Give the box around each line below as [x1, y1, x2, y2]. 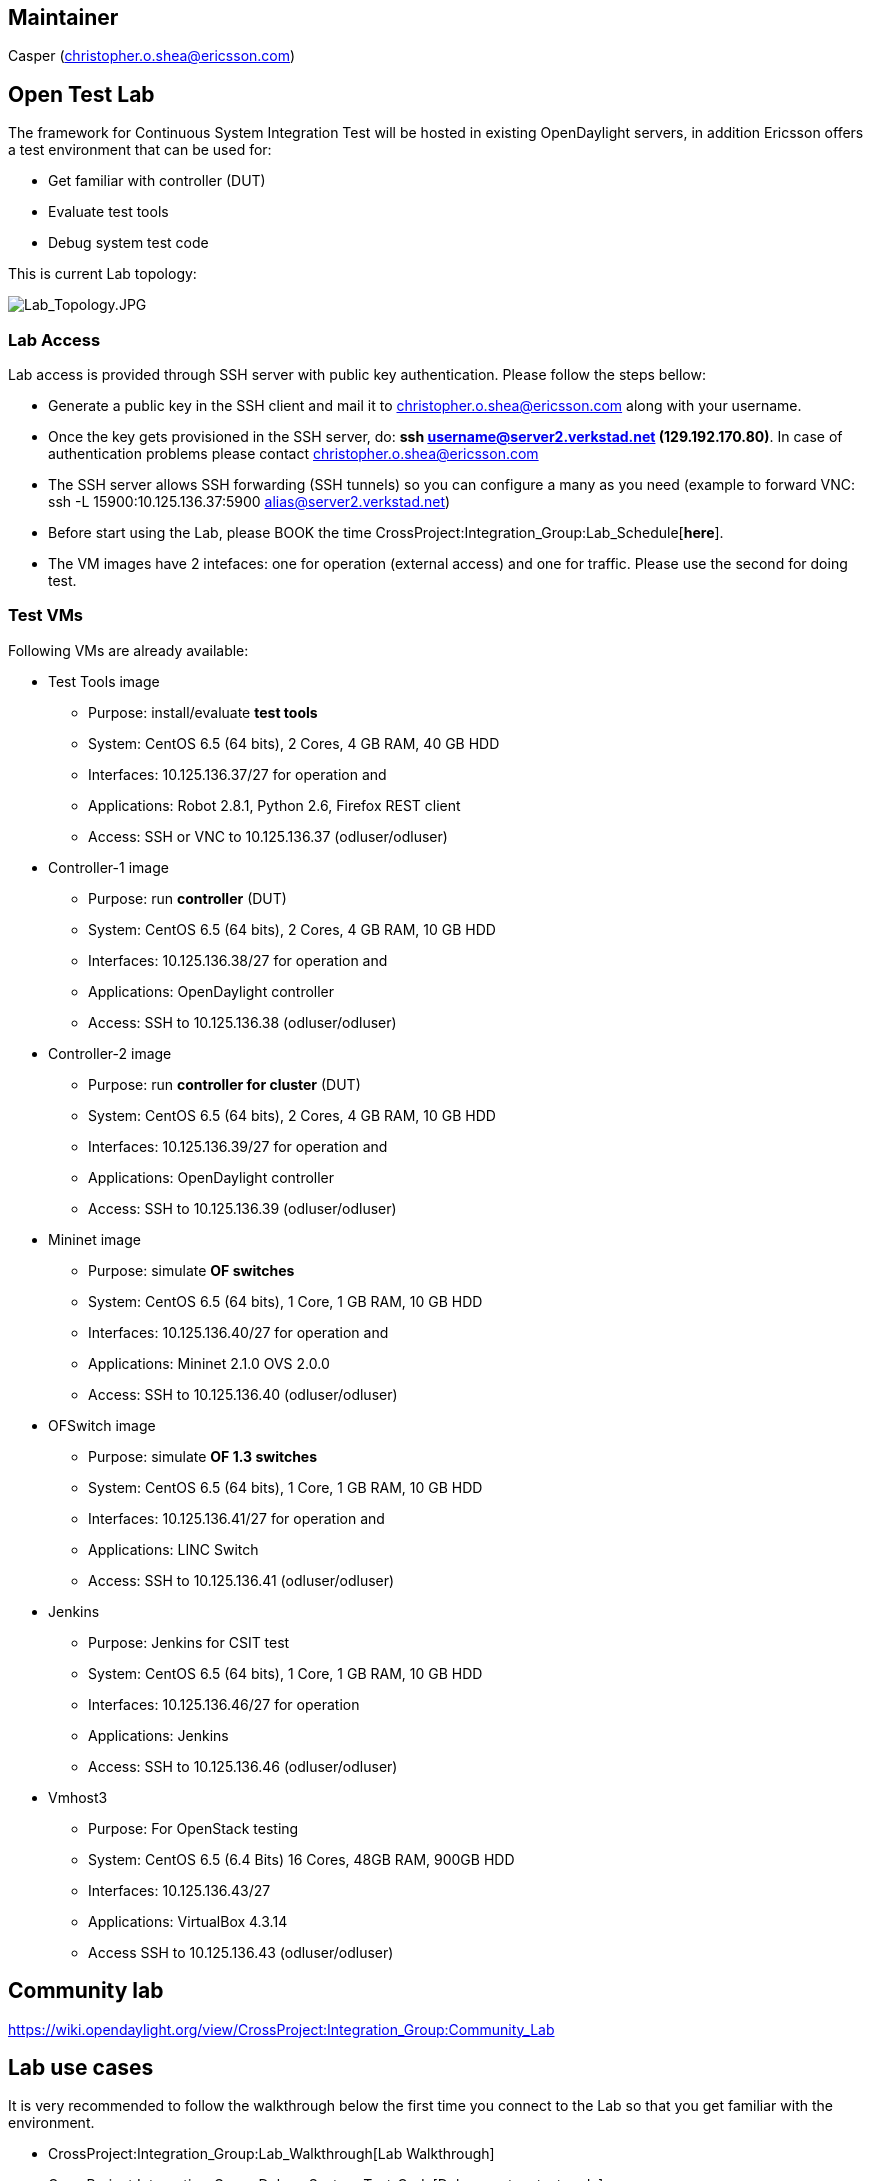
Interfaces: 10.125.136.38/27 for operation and [88, 951, 388, 969]
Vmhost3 [48, 1788, 108, 1806]
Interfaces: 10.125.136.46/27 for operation [88, 1695, 360, 1713]
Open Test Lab [8, 81, 155, 107]
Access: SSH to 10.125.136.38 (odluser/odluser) [88, 1013, 397, 1031]
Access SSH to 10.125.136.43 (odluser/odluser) [88, 1943, 394, 1961]
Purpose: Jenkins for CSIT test [88, 1633, 290, 1651]
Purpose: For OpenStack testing [88, 1819, 299, 1837]
